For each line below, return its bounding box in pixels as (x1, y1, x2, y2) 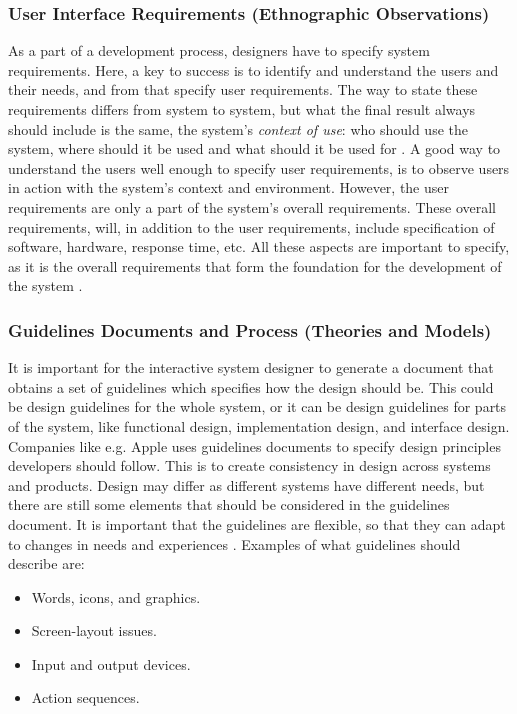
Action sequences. (31, 687, 140, 708)
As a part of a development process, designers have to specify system (8, 40, 430, 61)
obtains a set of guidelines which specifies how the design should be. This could (8, 376, 494, 397)
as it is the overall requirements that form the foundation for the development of (8, 255, 502, 276)
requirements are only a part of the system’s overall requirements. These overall (8, 196, 496, 217)
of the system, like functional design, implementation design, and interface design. (8, 415, 510, 436)
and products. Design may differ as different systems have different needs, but (8, 474, 485, 495)
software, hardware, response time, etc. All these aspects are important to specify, (8, 236, 510, 257)
